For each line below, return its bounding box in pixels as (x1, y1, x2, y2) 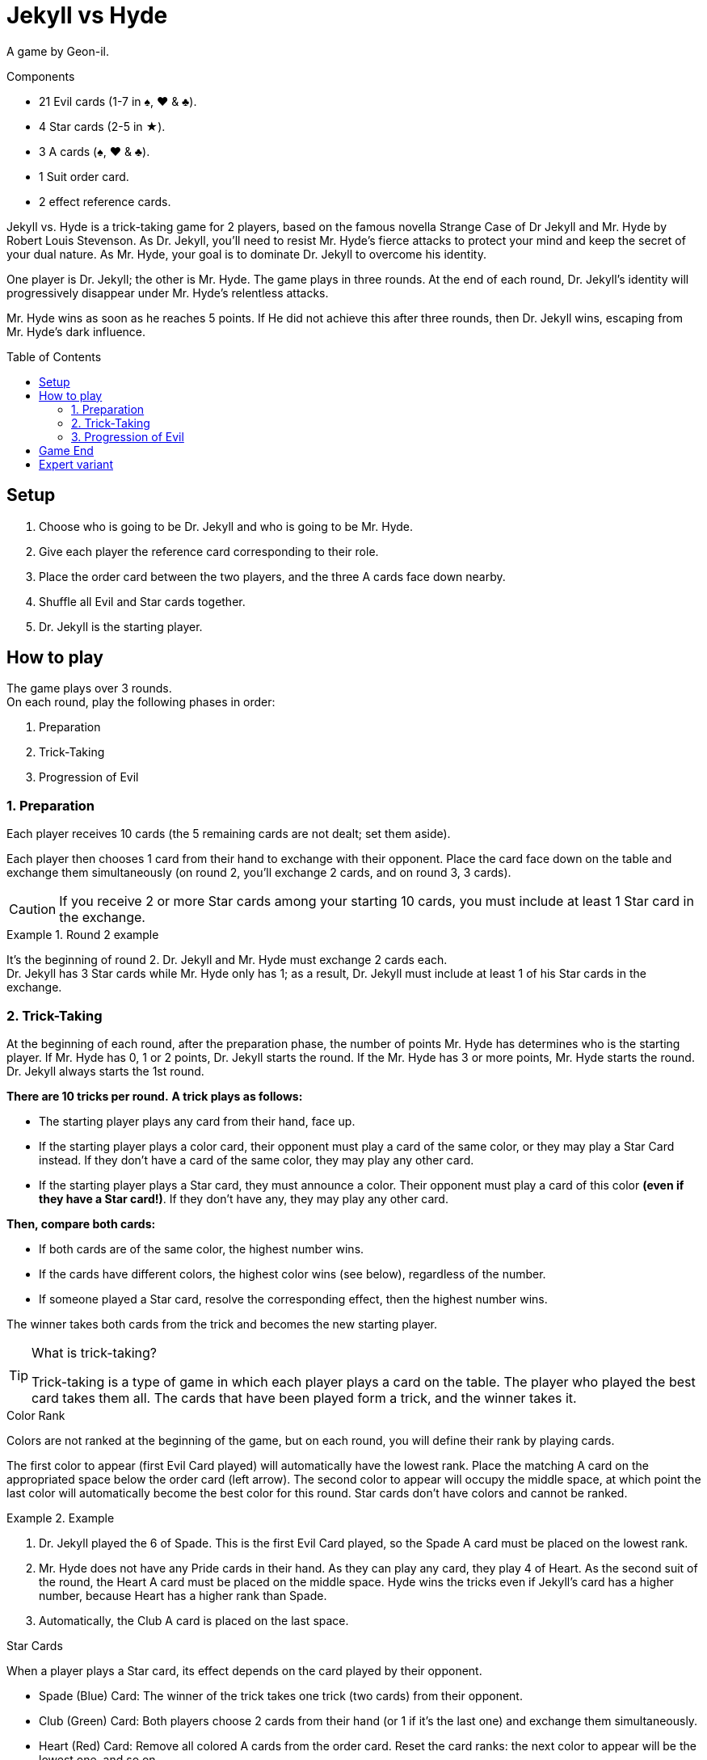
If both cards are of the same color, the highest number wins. (39, 1241, 364, 1256)
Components (6, 69, 75, 83)
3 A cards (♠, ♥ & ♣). (39, 144, 150, 158)
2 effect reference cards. (39, 194, 171, 208)
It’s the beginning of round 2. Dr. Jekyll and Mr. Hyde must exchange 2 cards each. (6, 953, 448, 967)
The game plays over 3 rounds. (6, 681, 172, 696)
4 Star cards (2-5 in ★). (39, 119, 166, 133)
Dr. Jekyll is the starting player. (39, 619, 203, 634)
